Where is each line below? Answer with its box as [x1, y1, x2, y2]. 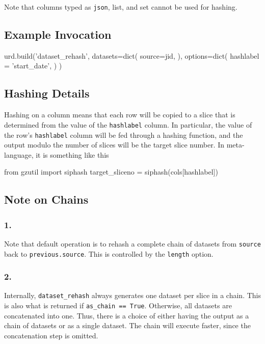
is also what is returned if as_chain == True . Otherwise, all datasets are [4, 300, 232, 311]
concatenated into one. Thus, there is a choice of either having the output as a [4, 310, 249, 321]
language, [4, 149, 34, 160]
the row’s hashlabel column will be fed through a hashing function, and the [4, 129, 243, 140]
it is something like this [36, 149, 109, 160]
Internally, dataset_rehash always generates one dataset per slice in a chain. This [4, 290, 261, 301]
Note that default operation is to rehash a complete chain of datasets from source [4, 238, 261, 249]
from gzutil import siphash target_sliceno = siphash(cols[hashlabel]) [4, 166, 218, 177]
